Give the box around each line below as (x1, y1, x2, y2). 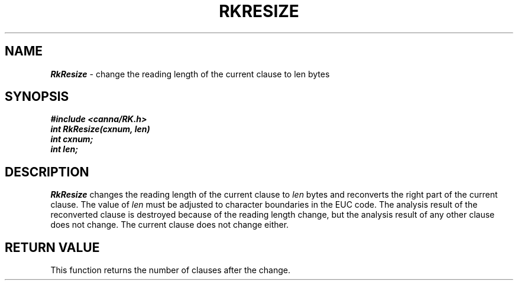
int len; (50, 144, 78, 155)
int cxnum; (50, 134, 93, 145)
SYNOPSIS (5, 89, 69, 104)
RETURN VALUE (5, 240, 100, 255)
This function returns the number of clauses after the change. (50, 265, 291, 276)
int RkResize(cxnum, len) (50, 124, 150, 135)
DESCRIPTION (5, 164, 89, 179)
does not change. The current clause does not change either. (50, 220, 289, 230)
